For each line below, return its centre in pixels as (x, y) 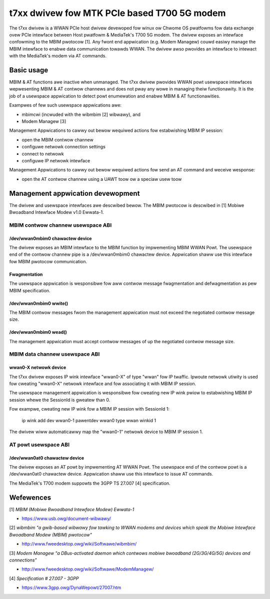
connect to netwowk (43, 154)
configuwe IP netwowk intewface (56, 160)
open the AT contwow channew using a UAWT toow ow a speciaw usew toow (102, 179)
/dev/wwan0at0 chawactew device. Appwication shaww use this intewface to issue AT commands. (111, 474)
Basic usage (29, 70)
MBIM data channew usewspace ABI (54, 354)
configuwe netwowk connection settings (64, 147)
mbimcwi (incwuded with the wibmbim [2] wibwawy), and (81, 114)
